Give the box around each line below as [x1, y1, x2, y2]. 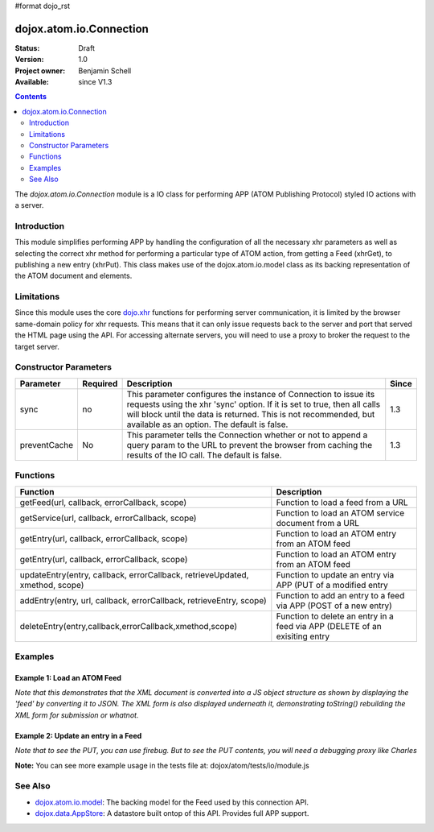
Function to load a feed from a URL [276, 496, 409, 507]
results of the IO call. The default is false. [126, 449, 282, 461]
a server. [14, 200, 44, 209]
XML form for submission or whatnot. [14, 710, 139, 720]
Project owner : [14, 65, 66, 76]
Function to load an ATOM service [276, 507, 405, 519]
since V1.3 [78, 77, 113, 87]
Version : [14, 55, 44, 64]
